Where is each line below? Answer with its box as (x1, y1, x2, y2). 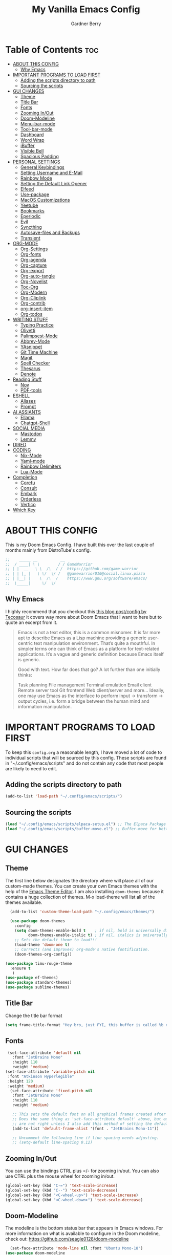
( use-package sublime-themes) (5, 985, 70, 990)
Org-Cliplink (20, 294, 46, 300)
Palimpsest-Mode (20, 333, 58, 339)
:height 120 (7, 1078, 33, 1084)
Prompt (20, 403, 36, 409)
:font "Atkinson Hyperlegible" (7, 1074, 74, 1079)
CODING (12, 447, 31, 453)
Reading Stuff (12, 376, 42, 382)
